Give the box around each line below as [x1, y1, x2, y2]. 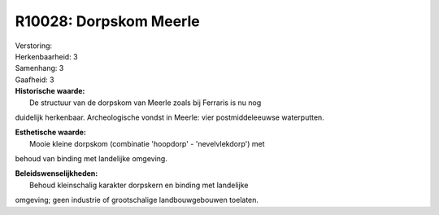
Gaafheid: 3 [15, 74, 54, 85]
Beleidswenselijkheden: [15, 169, 98, 178]
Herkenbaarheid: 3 [15, 51, 78, 61]
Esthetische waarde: [15, 127, 87, 138]
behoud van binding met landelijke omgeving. [15, 154, 168, 164]
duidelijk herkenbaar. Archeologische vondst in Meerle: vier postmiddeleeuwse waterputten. [15, 112, 324, 122]
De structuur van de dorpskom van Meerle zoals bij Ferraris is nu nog [29, 98, 262, 107]
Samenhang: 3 [15, 64, 64, 73]
